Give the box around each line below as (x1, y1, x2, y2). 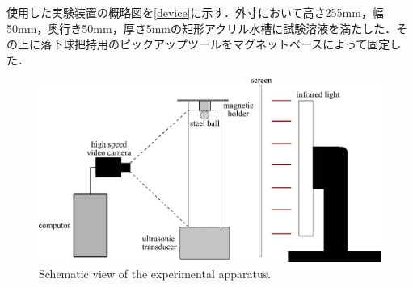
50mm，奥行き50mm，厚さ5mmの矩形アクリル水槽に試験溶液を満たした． (6, 19, 397, 36)
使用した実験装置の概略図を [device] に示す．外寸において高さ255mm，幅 (6, 4, 384, 20)
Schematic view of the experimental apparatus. (39, 264, 272, 281)
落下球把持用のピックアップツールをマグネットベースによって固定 (40, 35, 390, 52)
